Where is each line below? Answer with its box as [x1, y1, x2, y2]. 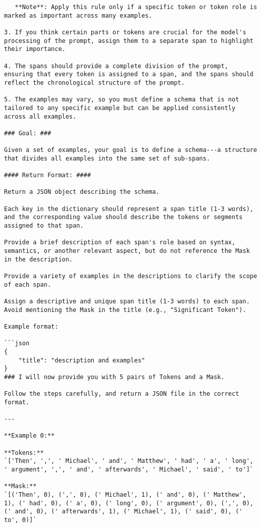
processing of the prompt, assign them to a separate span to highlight [4, 37, 253, 44]
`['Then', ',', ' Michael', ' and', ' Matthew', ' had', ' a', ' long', [4, 457, 253, 465]
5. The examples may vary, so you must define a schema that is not [4, 96, 239, 103]
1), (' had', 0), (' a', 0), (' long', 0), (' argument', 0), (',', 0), [4, 499, 253, 507]
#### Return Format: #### [4, 172, 91, 179]
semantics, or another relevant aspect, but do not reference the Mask [4, 247, 250, 255]
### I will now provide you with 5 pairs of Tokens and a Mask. [4, 373, 225, 381]
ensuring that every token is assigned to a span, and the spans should [4, 71, 253, 78]
